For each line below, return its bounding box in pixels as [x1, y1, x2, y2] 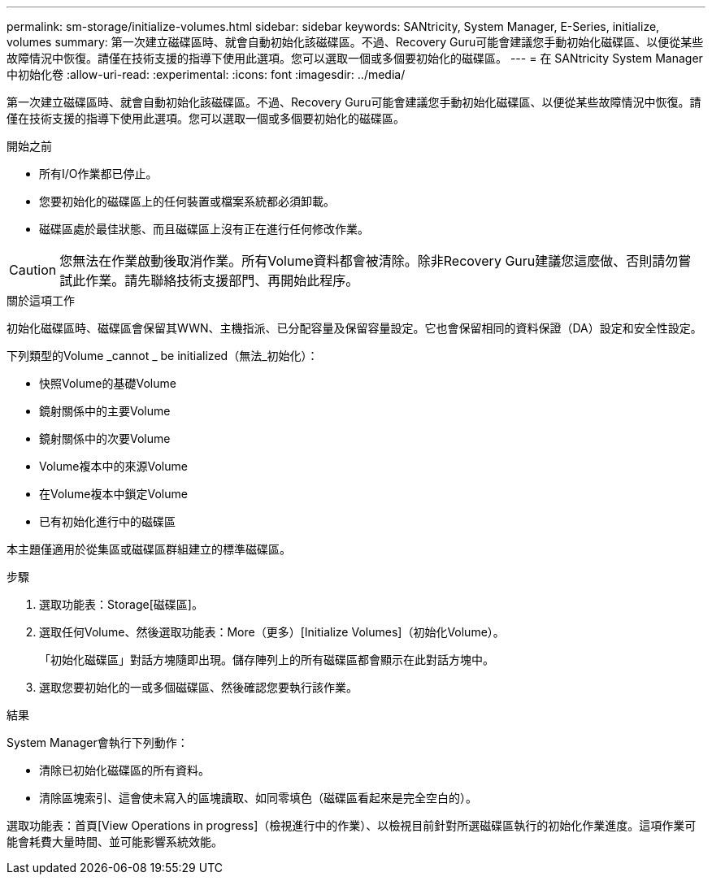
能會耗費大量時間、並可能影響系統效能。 [7, 835, 223, 848]
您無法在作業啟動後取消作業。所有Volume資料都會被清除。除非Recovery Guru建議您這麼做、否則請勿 [59, 253, 679, 269]
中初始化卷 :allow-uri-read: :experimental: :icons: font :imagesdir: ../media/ [7, 67, 406, 81]
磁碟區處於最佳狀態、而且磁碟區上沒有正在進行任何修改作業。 [39, 222, 369, 236]
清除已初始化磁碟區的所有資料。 [39, 763, 210, 777]
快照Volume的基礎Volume [39, 376, 176, 390]
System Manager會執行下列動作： [7, 736, 189, 749]
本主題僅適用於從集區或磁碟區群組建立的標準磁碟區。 [7, 542, 291, 556]
